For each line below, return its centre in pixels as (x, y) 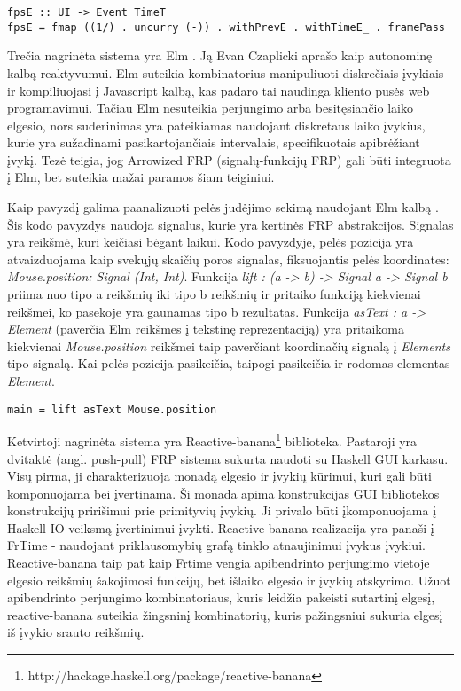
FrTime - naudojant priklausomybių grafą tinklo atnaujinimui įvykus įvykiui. (216, 545)
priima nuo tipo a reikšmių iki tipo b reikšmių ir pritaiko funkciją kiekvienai (214, 294)
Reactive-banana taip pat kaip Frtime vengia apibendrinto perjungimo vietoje (219, 563)
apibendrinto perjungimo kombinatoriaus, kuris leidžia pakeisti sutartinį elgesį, (221, 597)
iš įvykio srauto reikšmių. (76, 632)
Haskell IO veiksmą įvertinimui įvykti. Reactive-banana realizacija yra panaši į (221, 527)
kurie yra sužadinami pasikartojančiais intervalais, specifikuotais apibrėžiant (214, 142)
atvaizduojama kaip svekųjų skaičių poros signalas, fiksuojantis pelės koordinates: (228, 259)
